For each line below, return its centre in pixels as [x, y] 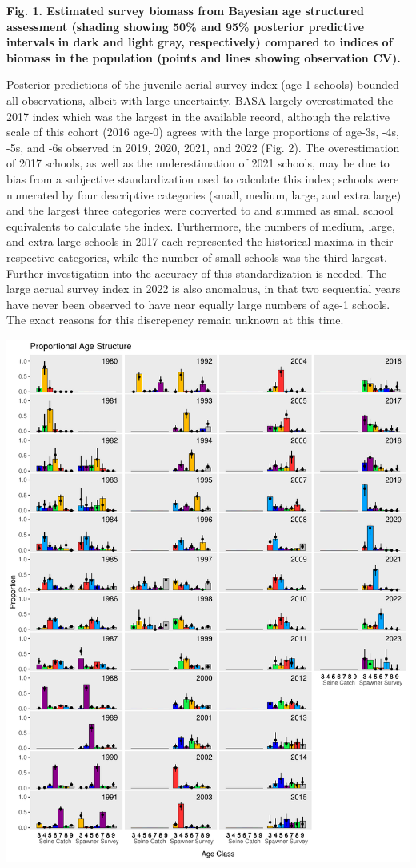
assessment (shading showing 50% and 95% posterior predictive [186, 26]
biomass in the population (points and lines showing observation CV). [204, 57]
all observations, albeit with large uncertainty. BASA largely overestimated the [200, 100]
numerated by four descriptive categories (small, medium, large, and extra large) [204, 194]
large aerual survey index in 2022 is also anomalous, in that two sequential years [204, 289]
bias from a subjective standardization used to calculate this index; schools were [203, 178]
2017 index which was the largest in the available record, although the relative [198, 116]
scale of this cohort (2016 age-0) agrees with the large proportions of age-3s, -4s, [203, 132]
